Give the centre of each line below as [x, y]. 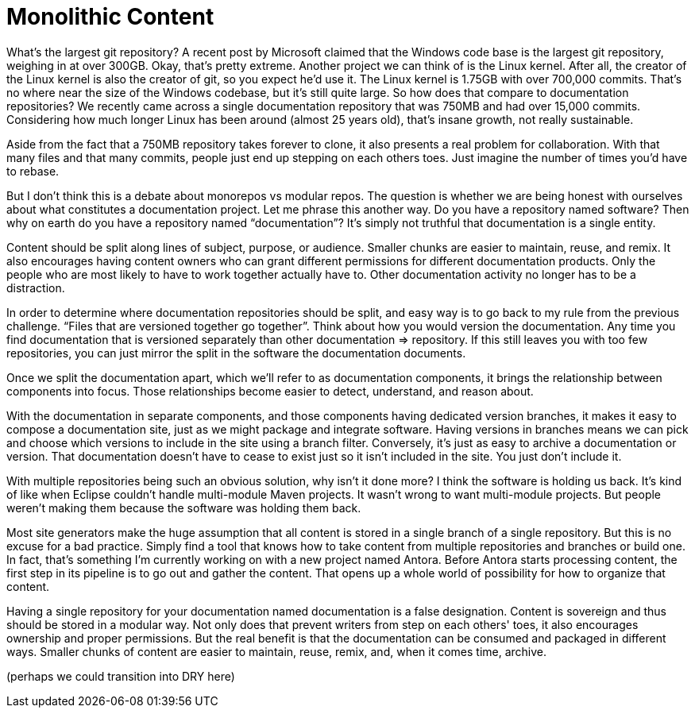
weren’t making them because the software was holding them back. [184, 508]
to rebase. [33, 171]
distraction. [36, 288]
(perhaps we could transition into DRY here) [121, 676]
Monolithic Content [110, 17]
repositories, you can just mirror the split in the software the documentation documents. [236, 353]
